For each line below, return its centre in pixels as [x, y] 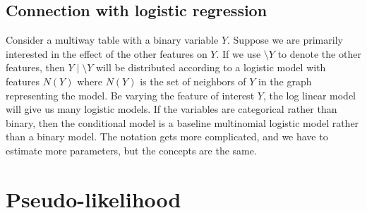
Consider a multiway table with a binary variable [112, 40]
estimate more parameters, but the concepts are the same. [131, 150]
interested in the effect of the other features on [107, 53]
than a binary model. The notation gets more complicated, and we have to [167, 136]
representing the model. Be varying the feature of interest [130, 95]
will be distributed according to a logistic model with [211, 67]
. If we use [239, 53]
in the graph [285, 81]
